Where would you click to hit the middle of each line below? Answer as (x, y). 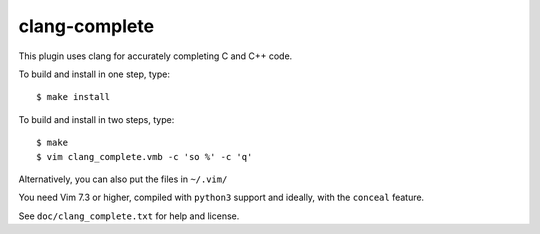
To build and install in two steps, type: (96, 119)
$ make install (73, 97)
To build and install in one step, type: (94, 74)
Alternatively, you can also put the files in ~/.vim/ (123, 179)
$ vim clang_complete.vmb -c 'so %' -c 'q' (144, 156)
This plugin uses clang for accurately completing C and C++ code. (155, 56)
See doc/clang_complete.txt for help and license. (129, 216)
